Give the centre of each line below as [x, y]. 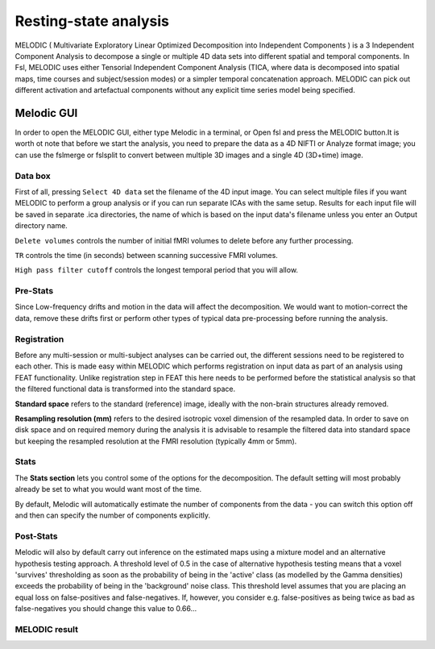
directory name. [41, 226]
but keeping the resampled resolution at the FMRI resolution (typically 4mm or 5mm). [156, 441]
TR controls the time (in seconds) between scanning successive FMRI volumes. [146, 255]
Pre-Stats [34, 291]
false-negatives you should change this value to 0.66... [106, 609]
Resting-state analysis [92, 21]
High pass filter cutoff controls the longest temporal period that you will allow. [156, 270]
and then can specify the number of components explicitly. [113, 515]
